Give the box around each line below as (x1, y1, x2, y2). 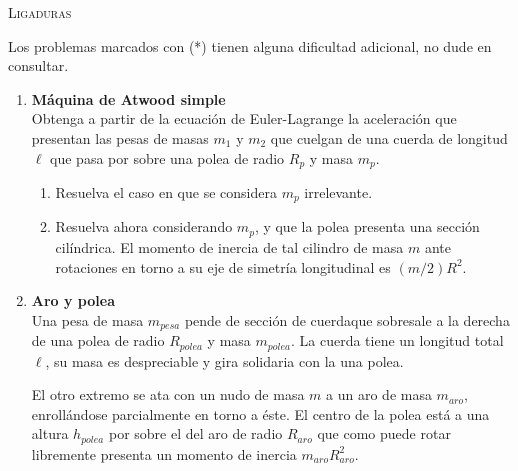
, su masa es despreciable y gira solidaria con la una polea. (45, 350, 404, 371)
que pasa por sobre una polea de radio (50, 147, 285, 168)
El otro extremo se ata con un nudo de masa (31, 384, 305, 405)
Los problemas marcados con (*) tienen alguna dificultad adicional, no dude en (8, 35, 492, 56)
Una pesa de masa (31, 309, 144, 330)
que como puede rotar (317, 423, 451, 444)
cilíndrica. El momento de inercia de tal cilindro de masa (55, 236, 404, 257)
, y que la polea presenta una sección (254, 216, 480, 237)
